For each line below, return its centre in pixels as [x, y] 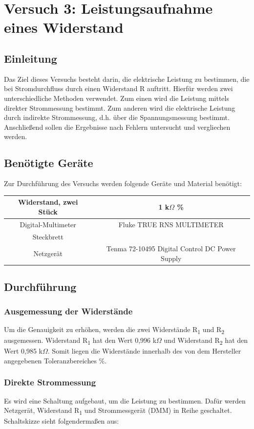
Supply [171, 258]
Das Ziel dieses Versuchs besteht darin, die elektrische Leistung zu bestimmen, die [127, 79]
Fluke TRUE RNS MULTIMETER [171, 224]
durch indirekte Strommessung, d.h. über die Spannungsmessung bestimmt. [117, 117]
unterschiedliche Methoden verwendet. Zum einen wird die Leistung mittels [116, 98]
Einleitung [31, 58]
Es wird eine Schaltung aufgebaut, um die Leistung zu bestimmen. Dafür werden [125, 400]
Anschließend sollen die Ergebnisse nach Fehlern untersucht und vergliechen [117, 127]
